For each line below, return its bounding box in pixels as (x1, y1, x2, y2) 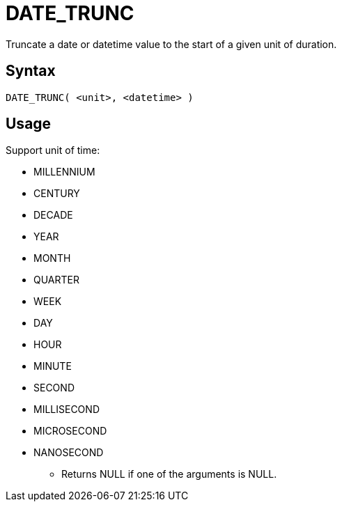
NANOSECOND (33, 446, 104, 459)
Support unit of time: (6, 144, 100, 157)
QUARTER (33, 274, 79, 286)
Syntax (6, 62, 56, 80)
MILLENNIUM (33, 166, 95, 178)
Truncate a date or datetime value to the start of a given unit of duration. (6, 38, 337, 50)
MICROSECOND (33, 425, 107, 437)
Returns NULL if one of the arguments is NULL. (61, 468, 277, 481)
